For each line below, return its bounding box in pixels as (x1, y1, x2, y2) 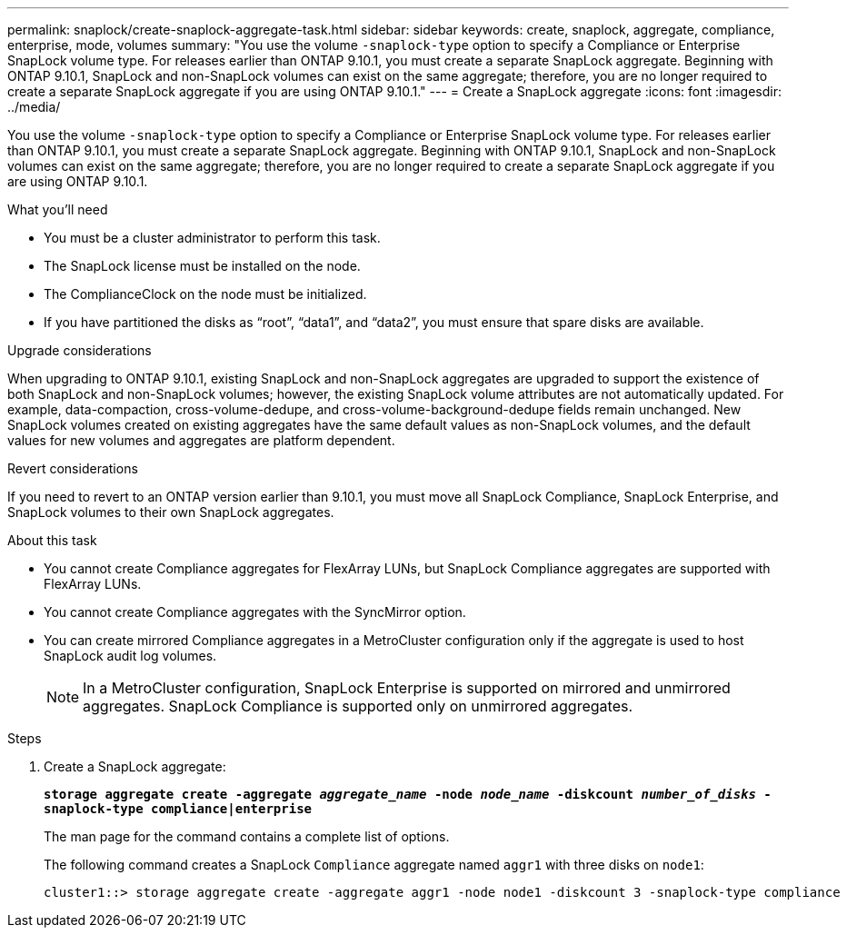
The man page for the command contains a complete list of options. (44, 829, 450, 844)
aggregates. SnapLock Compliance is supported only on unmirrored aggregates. (83, 697, 633, 715)
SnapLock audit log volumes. (44, 648, 217, 663)
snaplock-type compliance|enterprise (44, 801, 313, 816)
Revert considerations (7, 461, 138, 476)
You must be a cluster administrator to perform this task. (44, 230, 381, 245)
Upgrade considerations (7, 343, 152, 358)
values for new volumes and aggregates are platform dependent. (7, 433, 395, 448)
